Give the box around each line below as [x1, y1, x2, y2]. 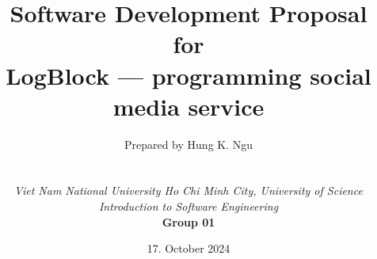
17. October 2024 [147, 240, 230, 257]
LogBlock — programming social [6, 59, 371, 91]
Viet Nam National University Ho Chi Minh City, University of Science [14, 182, 363, 199]
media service [112, 90, 265, 122]
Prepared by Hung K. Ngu [124, 135, 253, 152]
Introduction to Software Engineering [98, 198, 279, 215]
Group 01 [162, 213, 215, 230]
